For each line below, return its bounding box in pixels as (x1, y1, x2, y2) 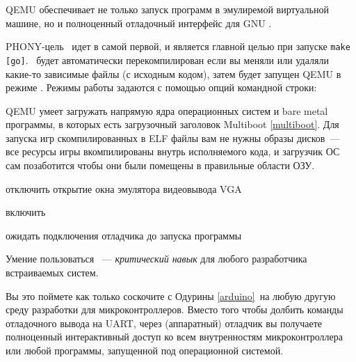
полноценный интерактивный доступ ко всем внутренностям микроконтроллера (6, 329, 343, 344)
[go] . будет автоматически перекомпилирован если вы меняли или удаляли (6, 52, 329, 67)
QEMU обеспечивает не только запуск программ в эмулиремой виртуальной (6, 2, 329, 16)
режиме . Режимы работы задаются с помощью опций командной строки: (6, 80, 317, 95)
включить (6, 205, 46, 219)
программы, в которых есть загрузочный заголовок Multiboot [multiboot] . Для (6, 117, 339, 132)
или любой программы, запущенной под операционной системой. (6, 343, 284, 357)
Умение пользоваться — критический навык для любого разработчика (6, 251, 307, 266)
